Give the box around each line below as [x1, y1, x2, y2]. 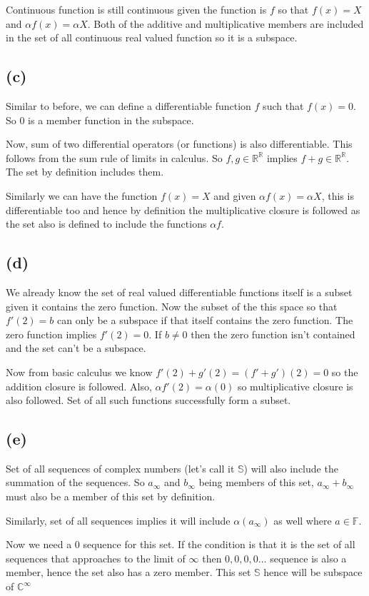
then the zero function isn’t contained [191, 326, 355, 341]
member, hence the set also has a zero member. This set [6, 565, 251, 580]
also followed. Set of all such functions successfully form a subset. [6, 393, 291, 408]
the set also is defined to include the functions [6, 216, 207, 231]
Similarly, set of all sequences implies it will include [6, 512, 231, 527]
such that [263, 98, 304, 113]
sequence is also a [270, 550, 347, 565]
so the [331, 364, 358, 379]
